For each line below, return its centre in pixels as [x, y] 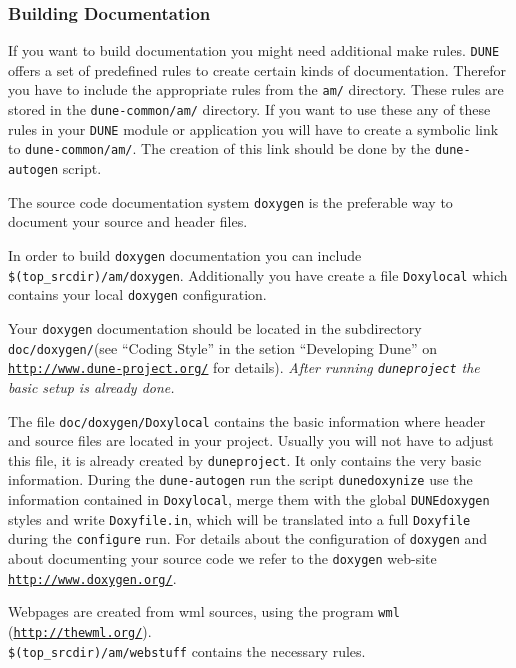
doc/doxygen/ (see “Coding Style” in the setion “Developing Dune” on [223, 347]
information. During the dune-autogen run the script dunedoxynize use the [240, 479]
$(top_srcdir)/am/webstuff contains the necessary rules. [187, 650]
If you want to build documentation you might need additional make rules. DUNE [254, 50]
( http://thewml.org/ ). [80, 631]
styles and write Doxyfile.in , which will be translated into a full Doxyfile [239, 518]
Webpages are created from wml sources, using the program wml [204, 611]
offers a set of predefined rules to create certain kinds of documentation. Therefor [257, 69]
